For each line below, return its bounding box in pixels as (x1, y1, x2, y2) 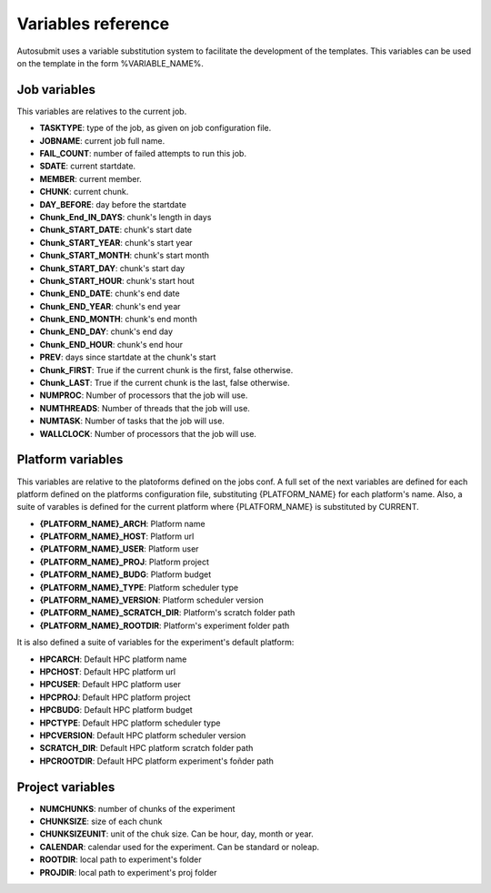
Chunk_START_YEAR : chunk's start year (39, 237, 193, 248)
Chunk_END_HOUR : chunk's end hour (39, 339, 184, 350)
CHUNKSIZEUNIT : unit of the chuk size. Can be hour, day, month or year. (39, 828, 314, 839)
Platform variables (16, 452, 124, 468)
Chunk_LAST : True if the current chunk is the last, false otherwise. (39, 378, 290, 389)
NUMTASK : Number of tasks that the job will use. (39, 415, 225, 427)
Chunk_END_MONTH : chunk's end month (39, 314, 197, 325)
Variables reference (16, 14, 170, 34)
